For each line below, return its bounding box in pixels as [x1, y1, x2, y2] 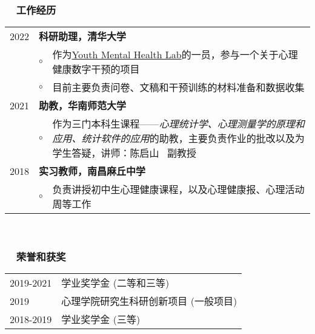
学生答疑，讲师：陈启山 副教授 [52, 146, 196, 160]
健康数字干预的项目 [52, 62, 140, 77]
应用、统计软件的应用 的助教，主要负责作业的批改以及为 [52, 131, 305, 146]
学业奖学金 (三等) [61, 312, 141, 327]
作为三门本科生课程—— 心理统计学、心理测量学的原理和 [52, 117, 305, 131]
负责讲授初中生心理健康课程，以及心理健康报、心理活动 [52, 182, 305, 197]
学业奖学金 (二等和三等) [61, 276, 170, 290]
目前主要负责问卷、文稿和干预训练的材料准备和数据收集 [52, 80, 305, 95]
